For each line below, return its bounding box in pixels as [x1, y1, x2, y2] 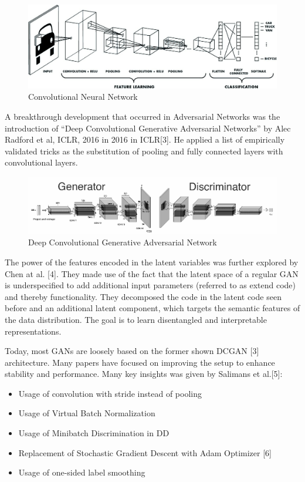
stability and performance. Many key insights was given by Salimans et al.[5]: [5, 368, 283, 380]
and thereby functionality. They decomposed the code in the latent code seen [5, 290, 282, 302]
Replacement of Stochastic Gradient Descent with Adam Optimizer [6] [18, 446, 272, 459]
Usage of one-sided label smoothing [18, 466, 145, 478]
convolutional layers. [5, 156, 78, 168]
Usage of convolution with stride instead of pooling [18, 387, 202, 399]
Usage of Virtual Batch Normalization [18, 407, 155, 419]
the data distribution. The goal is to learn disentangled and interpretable [5, 313, 267, 325]
